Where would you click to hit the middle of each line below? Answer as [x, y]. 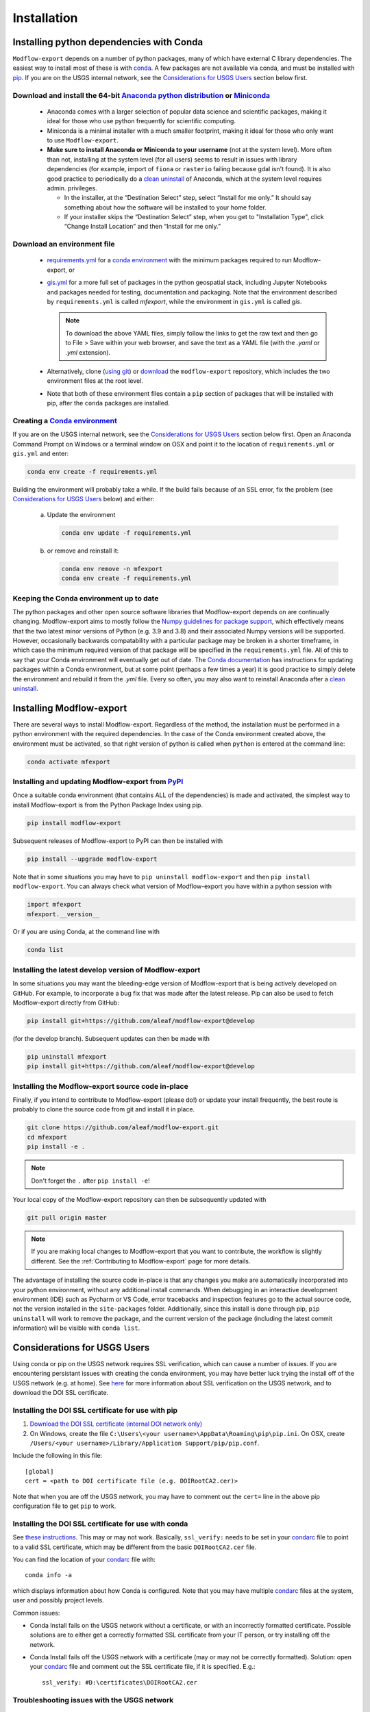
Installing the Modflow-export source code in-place [100, 1086]
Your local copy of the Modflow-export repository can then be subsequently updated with [139, 1199]
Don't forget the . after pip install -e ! [90, 1181]
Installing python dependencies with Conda [108, 42]
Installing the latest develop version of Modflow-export [107, 970]
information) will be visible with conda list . [76, 1328]
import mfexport [54, 905]
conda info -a [48, 1575]
